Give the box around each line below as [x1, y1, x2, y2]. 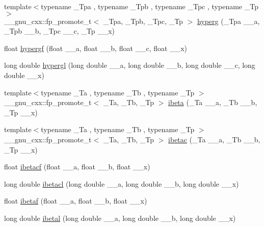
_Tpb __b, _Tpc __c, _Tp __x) [4, 26, 115, 36]
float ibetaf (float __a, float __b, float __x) [4, 195, 147, 206]
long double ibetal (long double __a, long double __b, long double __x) [4, 212, 236, 223]
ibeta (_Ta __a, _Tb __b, [168, 97, 257, 108]
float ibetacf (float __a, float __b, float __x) [4, 161, 150, 172]
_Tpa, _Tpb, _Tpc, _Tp [103, 15, 183, 26]
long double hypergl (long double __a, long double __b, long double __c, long [4, 60, 255, 70]
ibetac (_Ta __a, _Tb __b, [168, 134, 260, 144]
